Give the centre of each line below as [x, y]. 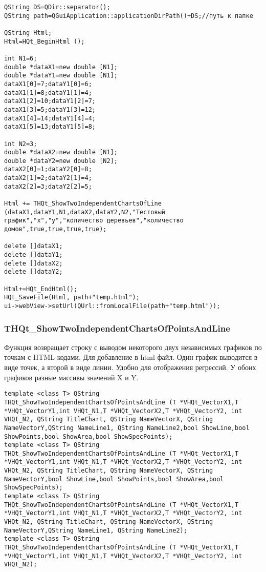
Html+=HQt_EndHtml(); [41, 289]
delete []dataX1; [34, 246]
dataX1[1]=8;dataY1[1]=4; [48, 93]
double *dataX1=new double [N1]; [61, 67]
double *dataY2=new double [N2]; [61, 161]
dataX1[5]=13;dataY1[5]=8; [50, 127]
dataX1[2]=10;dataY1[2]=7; [50, 101]
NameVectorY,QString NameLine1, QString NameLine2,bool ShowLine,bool [127, 428]
